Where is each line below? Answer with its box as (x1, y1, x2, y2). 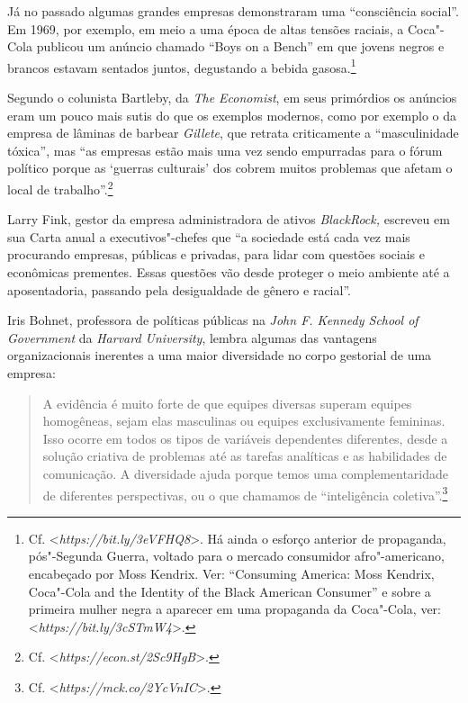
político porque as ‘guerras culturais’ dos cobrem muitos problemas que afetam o (7, 158, 453, 177)
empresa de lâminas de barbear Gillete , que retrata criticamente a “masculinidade (7, 123, 459, 142)
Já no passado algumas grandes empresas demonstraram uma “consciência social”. (7, 2, 459, 20)
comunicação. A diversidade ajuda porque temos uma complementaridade (42, 464, 449, 482)
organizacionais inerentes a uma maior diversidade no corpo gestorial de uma (7, 346, 432, 365)
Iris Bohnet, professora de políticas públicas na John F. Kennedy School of (7, 311, 418, 329)
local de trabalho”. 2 (7, 177, 113, 198)
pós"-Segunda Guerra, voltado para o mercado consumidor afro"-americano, (28, 546, 445, 565)
